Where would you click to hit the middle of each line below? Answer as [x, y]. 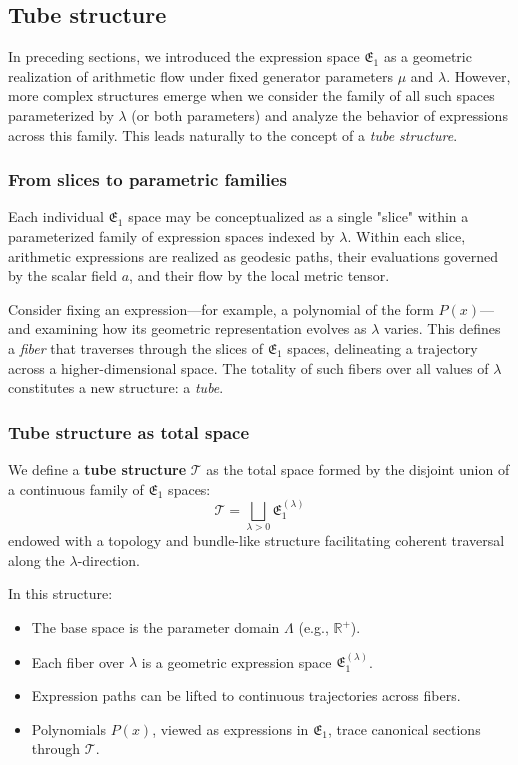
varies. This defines [442, 328]
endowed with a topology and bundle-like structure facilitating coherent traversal [256, 540]
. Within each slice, [406, 235]
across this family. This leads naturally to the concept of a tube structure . [233, 134]
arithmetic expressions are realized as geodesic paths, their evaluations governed [253, 255]
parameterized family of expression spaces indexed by [171, 235]
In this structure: [60, 593]
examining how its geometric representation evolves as [201, 328]
